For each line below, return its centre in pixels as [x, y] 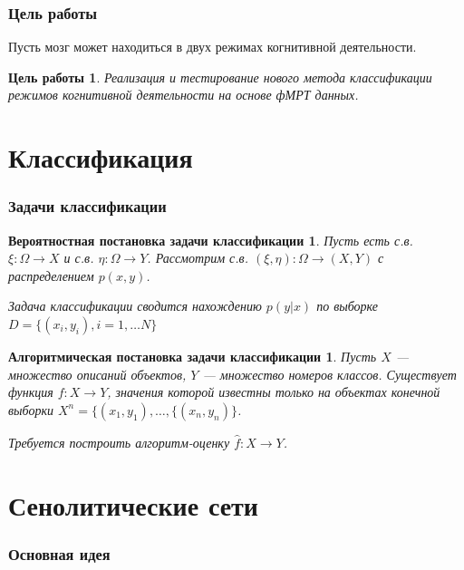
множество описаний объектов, [97, 374]
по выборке [348, 306]
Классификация [101, 157]
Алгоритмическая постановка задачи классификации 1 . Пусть [193, 356]
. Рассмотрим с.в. [198, 258]
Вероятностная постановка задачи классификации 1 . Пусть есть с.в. [211, 240]
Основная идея [59, 553]
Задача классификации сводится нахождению [135, 306]
